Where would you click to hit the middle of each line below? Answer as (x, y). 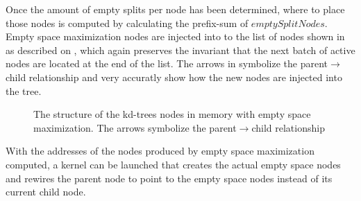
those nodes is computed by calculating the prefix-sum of (127, 23)
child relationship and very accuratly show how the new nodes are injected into (174, 77)
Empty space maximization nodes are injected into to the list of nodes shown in (175, 36)
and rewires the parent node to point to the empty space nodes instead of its (169, 178)
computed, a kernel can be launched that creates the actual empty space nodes (173, 164)
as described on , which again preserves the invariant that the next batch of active (180, 50)
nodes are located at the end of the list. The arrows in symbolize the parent (167, 63)
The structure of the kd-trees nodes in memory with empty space (172, 114)
